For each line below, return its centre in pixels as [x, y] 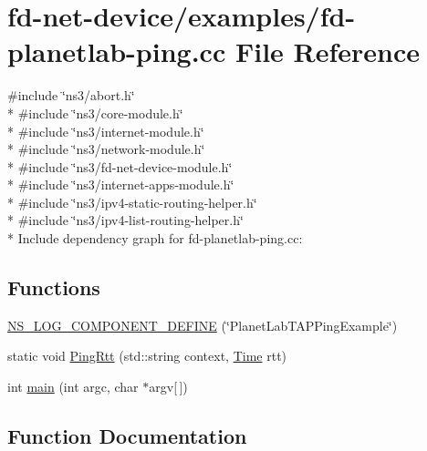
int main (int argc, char [73, 387]
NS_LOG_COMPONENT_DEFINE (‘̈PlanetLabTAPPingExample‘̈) [203, 325]
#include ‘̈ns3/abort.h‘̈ [71, 95]
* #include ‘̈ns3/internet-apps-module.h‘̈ [121, 184]
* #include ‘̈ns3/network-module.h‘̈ [106, 149]
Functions [54, 287]
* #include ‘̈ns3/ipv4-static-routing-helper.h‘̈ [132, 202]
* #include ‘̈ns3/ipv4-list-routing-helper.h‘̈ [125, 220]
